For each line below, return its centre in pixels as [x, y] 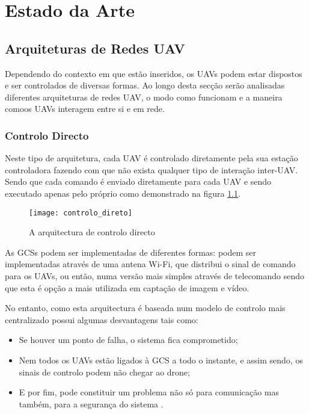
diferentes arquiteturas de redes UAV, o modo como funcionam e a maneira [144, 97]
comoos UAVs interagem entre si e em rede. [85, 109]
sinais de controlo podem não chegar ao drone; [104, 372]
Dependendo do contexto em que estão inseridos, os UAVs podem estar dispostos [154, 73]
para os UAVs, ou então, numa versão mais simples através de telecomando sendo [155, 275]
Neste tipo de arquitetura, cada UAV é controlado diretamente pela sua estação [151, 158]
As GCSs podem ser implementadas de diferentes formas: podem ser [131, 252]
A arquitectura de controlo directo [92, 232]
